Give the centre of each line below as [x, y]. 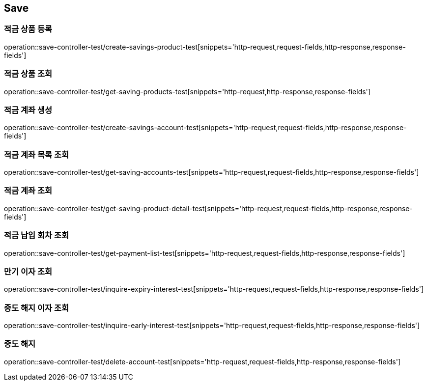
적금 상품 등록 [28, 29]
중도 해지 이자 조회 [37, 308]
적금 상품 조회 [28, 74]
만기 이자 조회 [28, 271]
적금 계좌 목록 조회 [37, 154]
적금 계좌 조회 [28, 191]
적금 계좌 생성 [28, 110]
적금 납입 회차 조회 [37, 235]
